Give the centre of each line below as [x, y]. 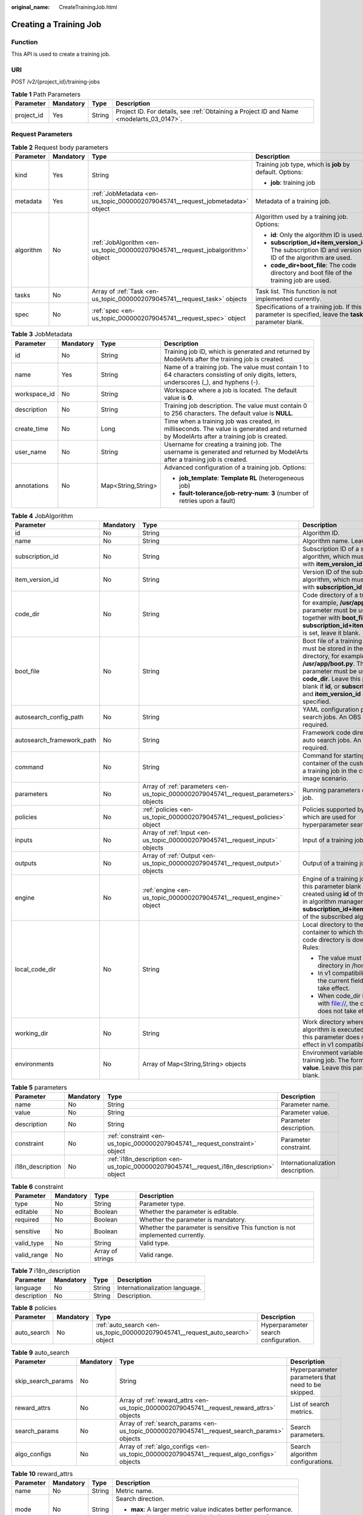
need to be [306, 1385]
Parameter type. [162, 1204]
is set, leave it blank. [332, 633]
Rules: [312, 947]
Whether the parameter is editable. [189, 1211]
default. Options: [279, 172]
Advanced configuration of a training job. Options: [235, 467]
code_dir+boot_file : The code [313, 265]
